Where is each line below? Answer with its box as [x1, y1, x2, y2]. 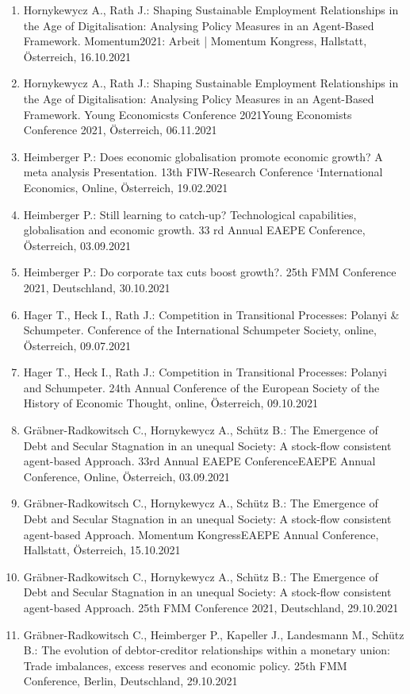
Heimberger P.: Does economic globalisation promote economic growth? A [23, 148, 383, 164]
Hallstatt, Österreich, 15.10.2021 [23, 542, 181, 558]
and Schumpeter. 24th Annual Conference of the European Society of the [23, 379, 380, 395]
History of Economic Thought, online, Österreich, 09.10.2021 [23, 395, 318, 411]
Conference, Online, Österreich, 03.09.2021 [23, 468, 230, 484]
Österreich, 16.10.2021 [23, 48, 131, 64]
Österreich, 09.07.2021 [23, 337, 131, 353]
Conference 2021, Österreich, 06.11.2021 [23, 121, 217, 138]
